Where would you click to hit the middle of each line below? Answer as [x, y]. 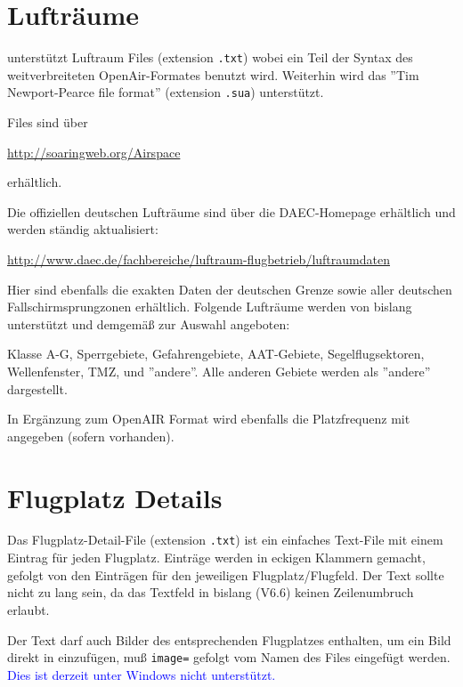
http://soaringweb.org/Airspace [94, 152]
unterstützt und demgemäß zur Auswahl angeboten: [149, 323]
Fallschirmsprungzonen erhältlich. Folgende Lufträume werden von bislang [210, 307]
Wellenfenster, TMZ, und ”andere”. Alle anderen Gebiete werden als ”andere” [219, 371]
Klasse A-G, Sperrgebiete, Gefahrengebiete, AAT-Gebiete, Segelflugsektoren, [216, 354]
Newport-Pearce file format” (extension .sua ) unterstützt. [166, 92]
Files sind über [48, 122]
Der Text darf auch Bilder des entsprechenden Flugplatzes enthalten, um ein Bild [229, 639]
